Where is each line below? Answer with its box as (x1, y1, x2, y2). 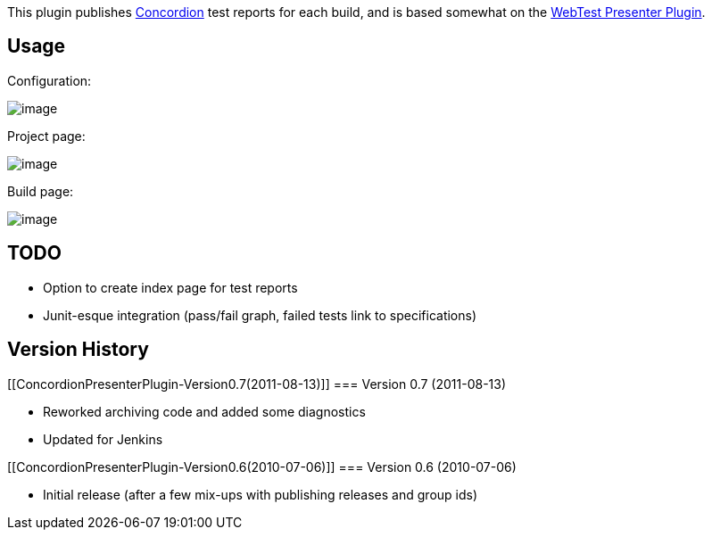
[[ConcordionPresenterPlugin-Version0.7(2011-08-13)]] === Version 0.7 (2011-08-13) (7, 376, 507, 392)
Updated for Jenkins (43, 431, 163, 447)
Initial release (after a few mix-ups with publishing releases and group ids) (43, 486, 478, 502)
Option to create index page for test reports (43, 279, 298, 295)
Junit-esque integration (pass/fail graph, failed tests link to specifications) (43, 307, 477, 323)
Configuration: (7, 72, 92, 88)
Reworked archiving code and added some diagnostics (43, 403, 366, 419)
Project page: (7, 128, 86, 144)
